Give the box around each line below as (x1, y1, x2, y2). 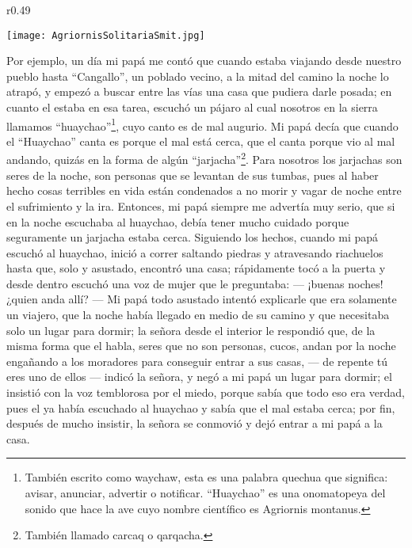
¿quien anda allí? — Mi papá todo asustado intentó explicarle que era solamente (6, 291, 397, 307)
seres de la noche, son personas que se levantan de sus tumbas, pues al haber (6, 166, 379, 183)
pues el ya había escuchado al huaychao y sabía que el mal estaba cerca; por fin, (6, 399, 395, 416)
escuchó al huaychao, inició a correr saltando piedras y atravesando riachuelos (6, 244, 383, 261)
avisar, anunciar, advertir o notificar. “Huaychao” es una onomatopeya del (25, 485, 386, 500)
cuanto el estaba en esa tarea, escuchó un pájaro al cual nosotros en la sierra (6, 99, 378, 116)
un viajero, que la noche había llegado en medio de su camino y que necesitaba (6, 306, 390, 323)
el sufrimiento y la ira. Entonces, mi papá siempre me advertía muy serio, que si (6, 197, 395, 214)
